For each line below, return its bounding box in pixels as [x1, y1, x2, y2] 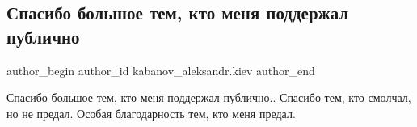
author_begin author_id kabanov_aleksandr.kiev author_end [6, 61, 315, 78]
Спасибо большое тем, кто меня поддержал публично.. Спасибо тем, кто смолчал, [6, 89, 411, 106]
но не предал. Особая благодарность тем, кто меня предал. [6, 104, 296, 121]
